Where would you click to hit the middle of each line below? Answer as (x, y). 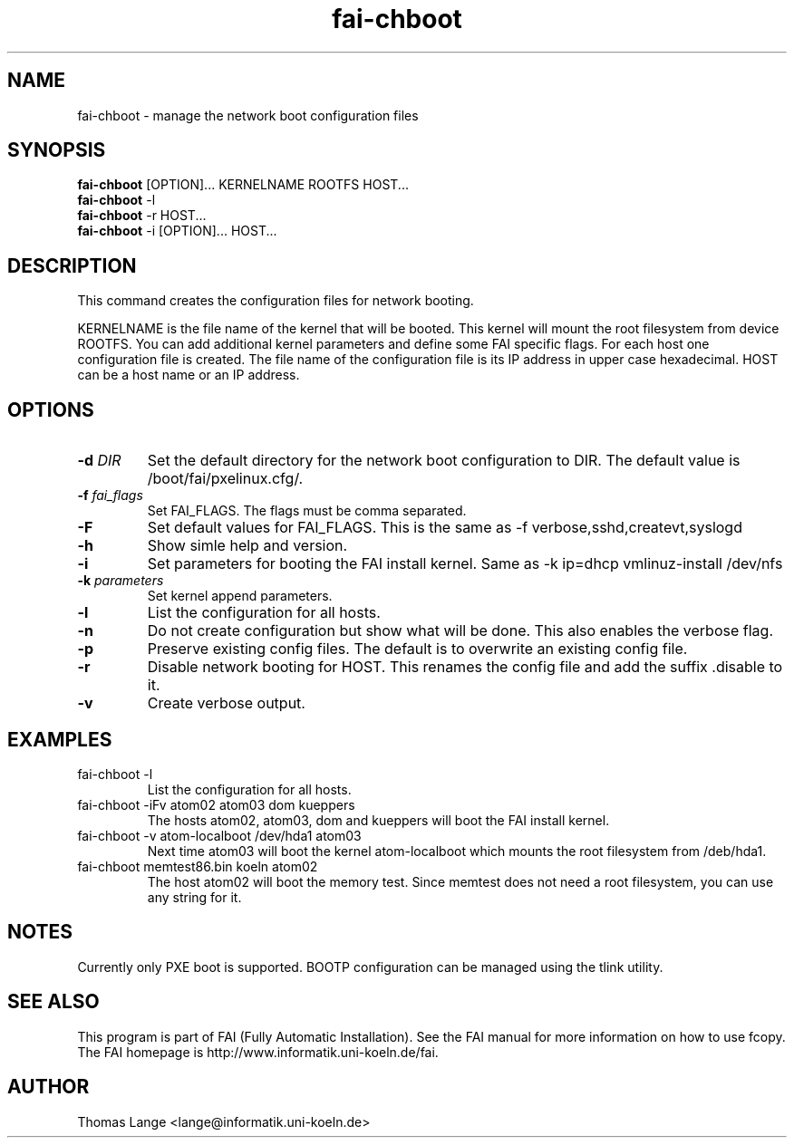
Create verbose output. (226, 703)
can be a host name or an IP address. (189, 375)
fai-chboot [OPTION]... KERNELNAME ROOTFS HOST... (243, 185)
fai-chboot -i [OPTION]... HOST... (177, 231)
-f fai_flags (110, 496)
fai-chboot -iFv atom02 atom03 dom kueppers (216, 804)
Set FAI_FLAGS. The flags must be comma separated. (307, 511)
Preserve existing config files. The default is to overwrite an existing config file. (417, 649)
